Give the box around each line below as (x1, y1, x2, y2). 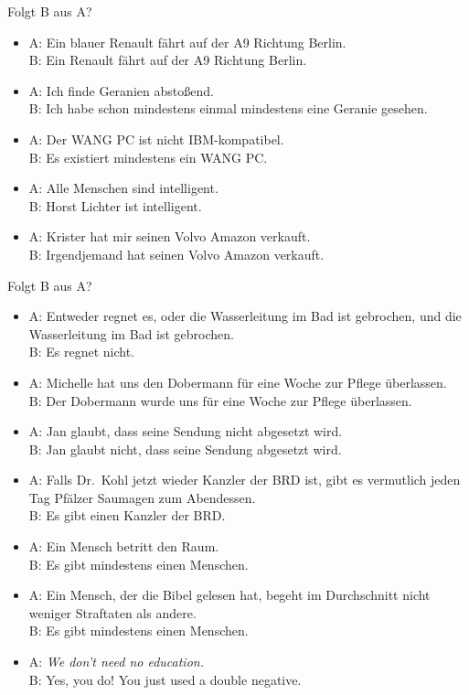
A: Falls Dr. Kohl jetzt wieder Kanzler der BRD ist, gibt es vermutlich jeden (28, 470, 461, 489)
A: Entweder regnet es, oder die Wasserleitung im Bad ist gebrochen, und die (28, 306, 462, 326)
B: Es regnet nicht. (28, 342, 135, 361)
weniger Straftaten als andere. (28, 603, 197, 622)
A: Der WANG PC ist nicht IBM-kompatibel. (28, 129, 284, 148)
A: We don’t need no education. (28, 652, 204, 671)
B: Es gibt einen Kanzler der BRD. (28, 506, 226, 525)
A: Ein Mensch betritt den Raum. (28, 537, 219, 556)
